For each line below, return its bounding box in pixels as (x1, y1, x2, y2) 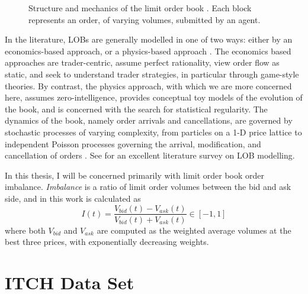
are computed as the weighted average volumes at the (97, 224, 291, 236)
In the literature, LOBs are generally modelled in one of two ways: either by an (5, 33, 293, 46)
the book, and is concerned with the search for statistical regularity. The (5, 102, 268, 115)
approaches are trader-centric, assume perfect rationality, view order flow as (5, 56, 280, 69)
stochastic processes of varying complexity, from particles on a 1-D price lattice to (5, 125, 302, 138)
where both (5, 224, 46, 236)
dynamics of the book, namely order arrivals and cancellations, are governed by (5, 114, 293, 127)
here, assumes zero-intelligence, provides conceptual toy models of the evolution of (5, 91, 303, 104)
